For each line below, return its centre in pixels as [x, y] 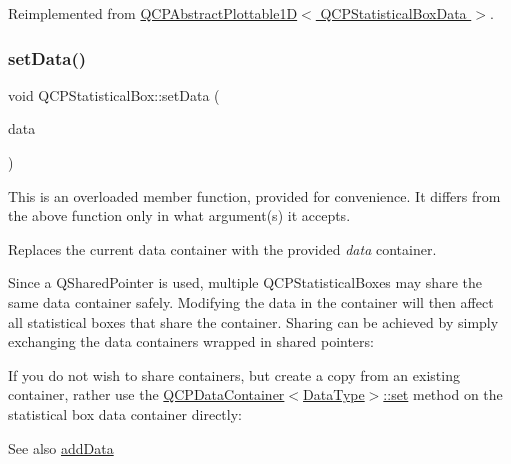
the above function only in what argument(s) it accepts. [179, 215]
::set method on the [443, 394]
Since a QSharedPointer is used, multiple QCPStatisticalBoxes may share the [245, 282]
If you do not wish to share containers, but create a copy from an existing [234, 374]
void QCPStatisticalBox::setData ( [114, 94]
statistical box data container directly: [125, 413]
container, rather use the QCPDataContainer [146, 394]
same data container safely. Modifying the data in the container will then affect [251, 301]
